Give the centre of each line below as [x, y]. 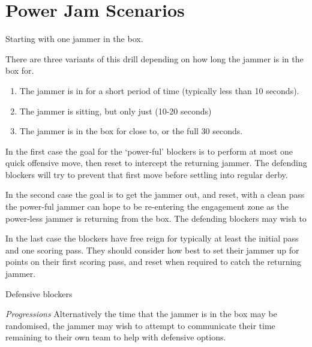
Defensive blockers [39, 293]
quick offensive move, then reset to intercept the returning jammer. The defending [156, 163]
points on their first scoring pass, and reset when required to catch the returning [154, 262]
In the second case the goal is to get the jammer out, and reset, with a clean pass [155, 194]
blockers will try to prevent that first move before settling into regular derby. [147, 174]
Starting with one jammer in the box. [74, 39]
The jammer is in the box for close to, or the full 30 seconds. [131, 131]
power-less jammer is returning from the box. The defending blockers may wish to [156, 218]
